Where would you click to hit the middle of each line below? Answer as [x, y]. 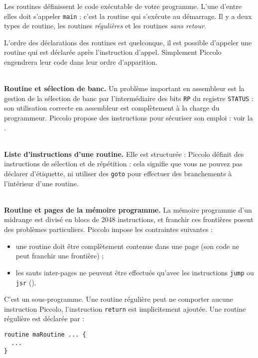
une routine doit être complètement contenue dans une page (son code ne [127, 246]
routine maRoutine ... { [45, 335]
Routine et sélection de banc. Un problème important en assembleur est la [124, 88]
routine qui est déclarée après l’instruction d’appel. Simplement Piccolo [113, 52]
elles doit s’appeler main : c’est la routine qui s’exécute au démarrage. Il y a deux [128, 16]
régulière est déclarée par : [44, 318]
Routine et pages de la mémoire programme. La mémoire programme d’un [128, 209]
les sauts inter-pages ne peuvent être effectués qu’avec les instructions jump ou [135, 272]
